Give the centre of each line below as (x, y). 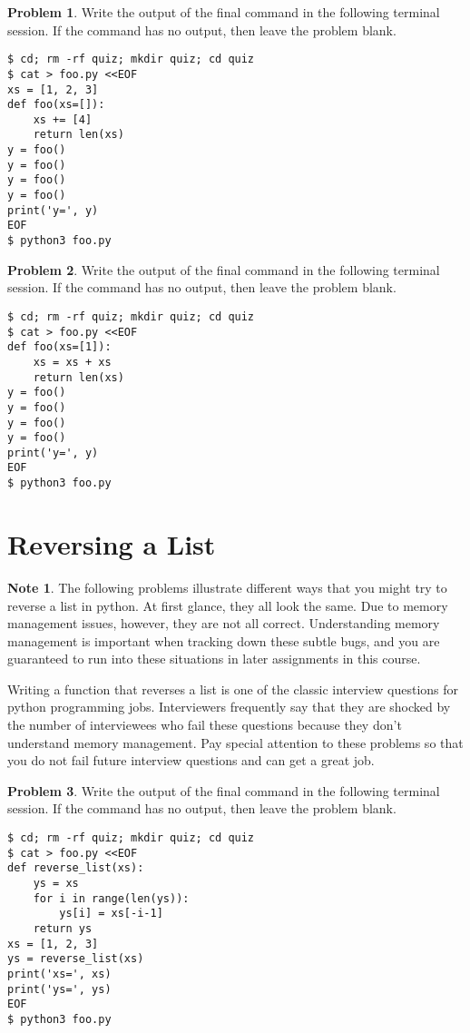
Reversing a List (112, 543)
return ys (63, 928)
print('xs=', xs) (59, 974)
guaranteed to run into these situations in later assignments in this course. (214, 659)
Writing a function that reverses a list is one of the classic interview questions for (233, 689)
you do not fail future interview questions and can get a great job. (191, 760)
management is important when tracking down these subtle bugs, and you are (224, 640)
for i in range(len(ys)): (111, 898)
